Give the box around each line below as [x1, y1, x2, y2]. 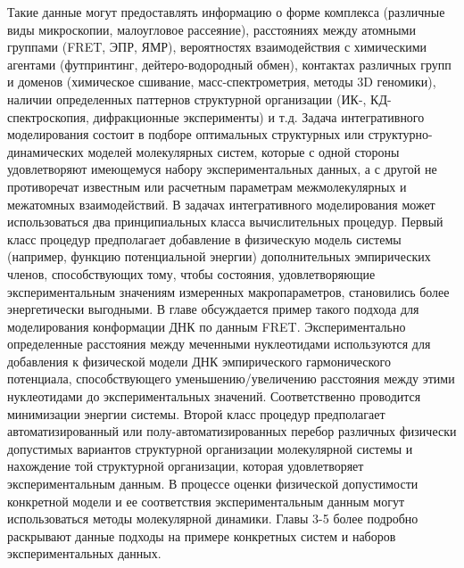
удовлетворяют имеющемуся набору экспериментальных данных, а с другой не [7, 160, 437, 178]
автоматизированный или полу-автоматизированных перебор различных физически [7, 422, 457, 440]
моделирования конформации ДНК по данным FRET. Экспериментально [7, 317, 406, 335]
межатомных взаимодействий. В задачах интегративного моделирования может [7, 194, 435, 213]
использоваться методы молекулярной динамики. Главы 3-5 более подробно [7, 509, 418, 528]
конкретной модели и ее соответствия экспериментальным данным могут [7, 491, 405, 510]
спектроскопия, [7, 107, 89, 126]
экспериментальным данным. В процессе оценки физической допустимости [7, 474, 418, 493]
